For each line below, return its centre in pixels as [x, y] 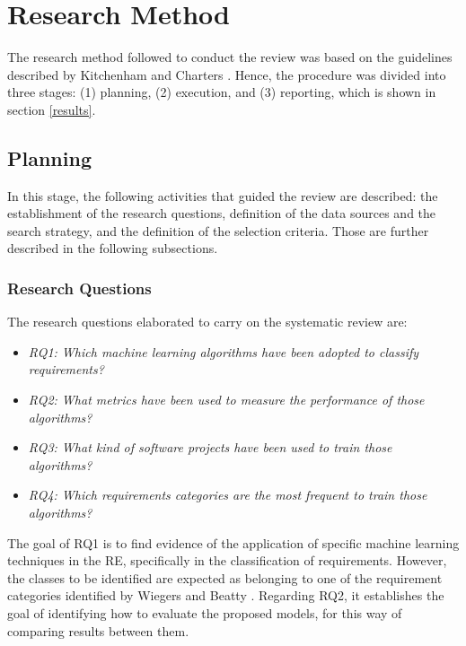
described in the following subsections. [113, 248]
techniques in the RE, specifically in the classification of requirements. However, [227, 560]
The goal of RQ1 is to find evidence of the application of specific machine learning [233, 542]
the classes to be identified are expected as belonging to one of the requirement [225, 577]
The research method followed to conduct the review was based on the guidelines [230, 57]
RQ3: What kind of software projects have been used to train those [210, 447]
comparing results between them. [98, 630]
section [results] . [52, 109]
